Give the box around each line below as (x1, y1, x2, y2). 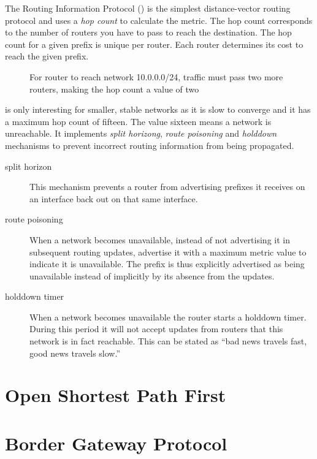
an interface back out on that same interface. (29, 192, 198, 205)
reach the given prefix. (5, 50, 89, 63)
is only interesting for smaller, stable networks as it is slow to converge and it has (5, 103, 311, 116)
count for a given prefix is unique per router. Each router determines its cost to (5, 37, 304, 50)
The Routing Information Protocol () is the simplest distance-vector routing (5, 2, 291, 14)
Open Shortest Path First (5, 382, 226, 408)
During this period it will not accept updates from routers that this (29, 322, 283, 335)
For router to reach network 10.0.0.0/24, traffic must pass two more (29, 70, 283, 83)
